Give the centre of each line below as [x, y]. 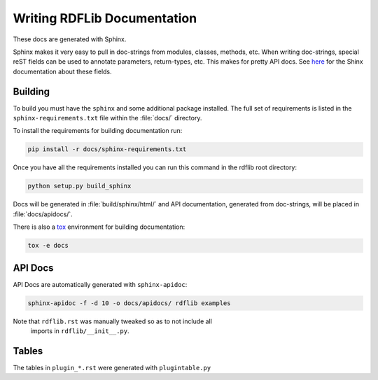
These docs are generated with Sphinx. [70, 39]
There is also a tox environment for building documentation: [99, 227]
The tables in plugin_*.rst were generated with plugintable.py [112, 367]
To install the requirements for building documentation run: [98, 131]
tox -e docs [48, 246]
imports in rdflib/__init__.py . [80, 331]
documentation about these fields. [62, 71]
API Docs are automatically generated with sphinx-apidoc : [100, 284]
